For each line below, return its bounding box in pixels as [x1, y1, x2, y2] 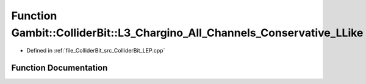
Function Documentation [11, 63, 108, 73]
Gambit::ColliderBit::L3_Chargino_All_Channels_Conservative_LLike [11, 26, 364, 39]
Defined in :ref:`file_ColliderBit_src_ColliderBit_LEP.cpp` [26, 47, 165, 54]
